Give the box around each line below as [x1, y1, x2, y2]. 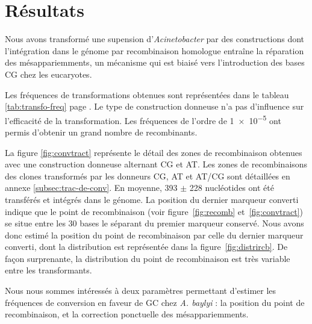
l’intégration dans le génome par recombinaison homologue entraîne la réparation [5, 44, 304, 57]
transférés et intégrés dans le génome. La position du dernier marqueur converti [5, 193, 299, 205]
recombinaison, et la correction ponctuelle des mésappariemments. [5, 308, 249, 320]
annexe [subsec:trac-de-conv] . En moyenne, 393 [5, 181, 178, 194]
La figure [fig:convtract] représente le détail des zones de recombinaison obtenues [5, 146, 302, 158]
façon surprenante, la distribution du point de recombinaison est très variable [5, 252, 290, 264]
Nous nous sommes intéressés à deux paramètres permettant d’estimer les [5, 284, 276, 297]
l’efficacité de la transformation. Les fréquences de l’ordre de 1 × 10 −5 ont [5, 112, 281, 126]
